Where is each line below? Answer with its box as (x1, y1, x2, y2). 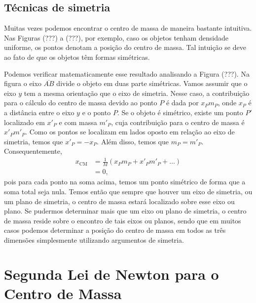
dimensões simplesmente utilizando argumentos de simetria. (4, 234, 184, 245)
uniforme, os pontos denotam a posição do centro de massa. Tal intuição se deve (4, 42, 246, 52)
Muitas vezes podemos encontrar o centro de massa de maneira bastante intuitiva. (4, 23, 252, 33)
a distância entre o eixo (4, 107, 74, 117)
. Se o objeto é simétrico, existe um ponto (117, 107, 243, 117)
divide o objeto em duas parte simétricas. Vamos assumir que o (56, 78, 248, 88)
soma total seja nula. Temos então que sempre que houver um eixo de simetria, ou (4, 186, 253, 196)
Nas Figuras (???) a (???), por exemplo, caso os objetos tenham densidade (4, 32, 228, 43)
